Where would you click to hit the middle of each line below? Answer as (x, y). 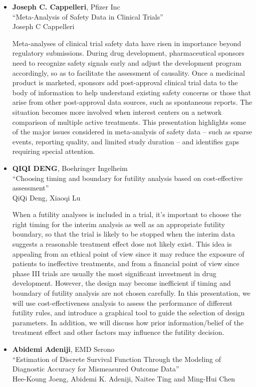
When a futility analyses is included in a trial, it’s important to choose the (127, 214)
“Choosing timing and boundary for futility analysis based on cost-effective (127, 178)
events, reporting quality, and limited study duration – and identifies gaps (126, 141)
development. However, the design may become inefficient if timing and (121, 283)
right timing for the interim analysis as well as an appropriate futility (119, 224)
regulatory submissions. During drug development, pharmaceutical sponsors (128, 53)
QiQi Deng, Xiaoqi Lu (46, 197)
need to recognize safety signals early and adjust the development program (127, 62)
